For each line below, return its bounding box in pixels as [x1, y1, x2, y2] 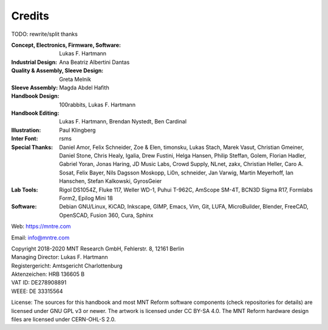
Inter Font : [11, 135, 38, 142]
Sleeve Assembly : [11, 84, 58, 91]
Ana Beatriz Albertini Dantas [59, 58, 130, 66]
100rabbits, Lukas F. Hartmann [59, 101, 136, 108]
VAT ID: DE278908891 [11, 279, 67, 286]
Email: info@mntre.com [11, 234, 70, 241]
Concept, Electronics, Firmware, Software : [11, 41, 121, 49]
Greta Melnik [59, 75, 91, 83]
